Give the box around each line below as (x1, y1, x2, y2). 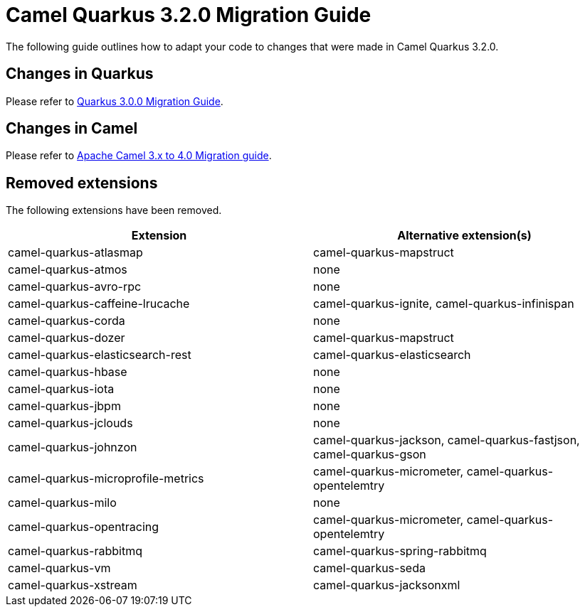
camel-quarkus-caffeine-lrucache (8, 296, 190, 311)
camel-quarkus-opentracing (8, 520, 159, 535)
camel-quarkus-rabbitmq (8, 544, 142, 559)
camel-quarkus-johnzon (8, 440, 137, 455)
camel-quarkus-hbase (8, 365, 127, 380)
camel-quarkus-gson (313, 447, 426, 462)
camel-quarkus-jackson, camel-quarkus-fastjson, (313, 433, 580, 448)
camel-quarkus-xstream (8, 578, 137, 593)
